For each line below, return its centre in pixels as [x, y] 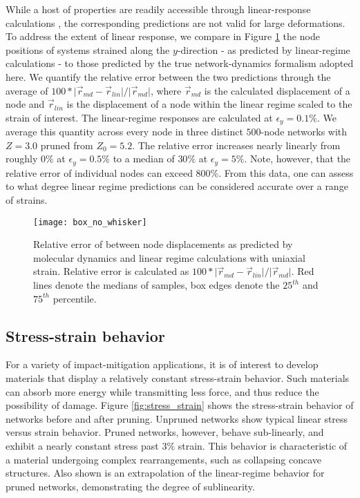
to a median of [144, 159]
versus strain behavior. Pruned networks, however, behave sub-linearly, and [165, 432]
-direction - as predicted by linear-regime [264, 49]
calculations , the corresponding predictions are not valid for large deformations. [176, 22]
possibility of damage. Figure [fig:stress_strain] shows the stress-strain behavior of [180, 405]
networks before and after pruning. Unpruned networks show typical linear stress [177, 418]
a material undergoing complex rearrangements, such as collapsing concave [164, 459]
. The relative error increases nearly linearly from [236, 145]
